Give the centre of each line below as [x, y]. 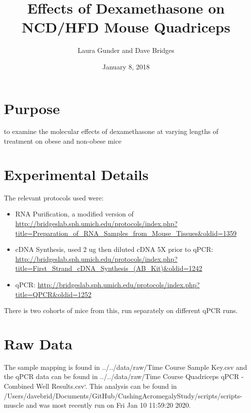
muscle [14, 405]
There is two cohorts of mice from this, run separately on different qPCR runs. [121, 310]
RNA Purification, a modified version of [74, 214]
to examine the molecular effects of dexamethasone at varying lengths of [111, 131]
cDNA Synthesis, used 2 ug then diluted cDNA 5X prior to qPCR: [114, 249]
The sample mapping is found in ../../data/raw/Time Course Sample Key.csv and [125, 367]
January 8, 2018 [126, 66]
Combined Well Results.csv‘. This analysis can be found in [90, 386]
